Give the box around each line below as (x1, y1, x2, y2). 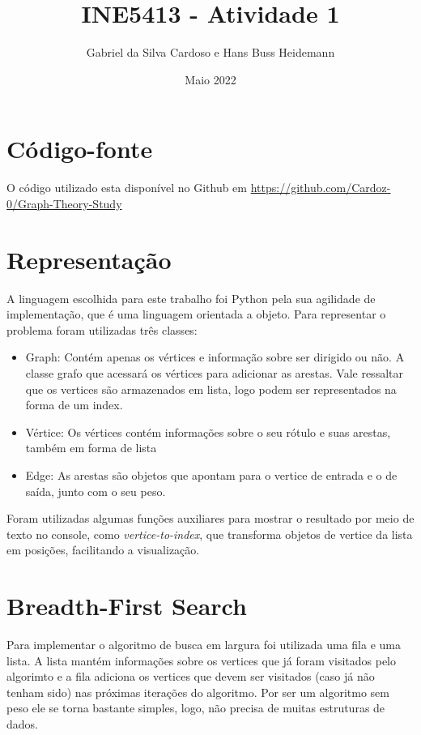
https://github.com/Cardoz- (250, 179, 391, 196)
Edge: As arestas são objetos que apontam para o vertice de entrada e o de (25, 466, 398, 483)
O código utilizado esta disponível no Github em (6, 179, 247, 196)
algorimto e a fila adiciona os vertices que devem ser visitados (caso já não (6, 668, 375, 685)
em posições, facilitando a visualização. (6, 541, 200, 558)
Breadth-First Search (6, 589, 247, 622)
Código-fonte (6, 132, 153, 165)
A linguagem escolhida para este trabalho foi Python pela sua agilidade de (6, 289, 376, 306)
